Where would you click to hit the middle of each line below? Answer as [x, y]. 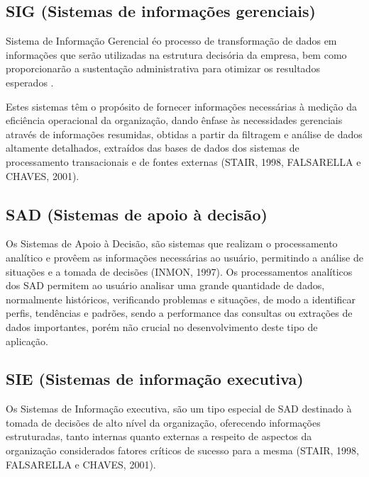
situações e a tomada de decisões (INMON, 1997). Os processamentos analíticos [179, 271]
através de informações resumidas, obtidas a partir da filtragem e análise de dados [184, 134]
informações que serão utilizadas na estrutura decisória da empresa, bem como [176, 54]
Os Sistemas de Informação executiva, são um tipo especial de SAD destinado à [179, 409]
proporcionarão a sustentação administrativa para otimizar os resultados [163, 68]
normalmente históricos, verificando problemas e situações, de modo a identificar [181, 299]
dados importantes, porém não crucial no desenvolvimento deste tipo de [162, 326]
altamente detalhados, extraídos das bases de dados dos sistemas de [153, 148]
